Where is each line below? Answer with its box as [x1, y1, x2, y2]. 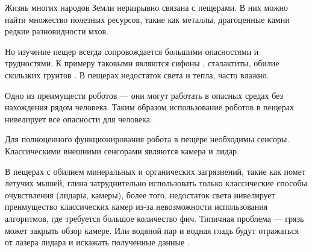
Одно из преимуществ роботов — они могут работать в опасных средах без [5, 89, 284, 101]
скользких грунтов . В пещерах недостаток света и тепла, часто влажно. [5, 68, 269, 81]
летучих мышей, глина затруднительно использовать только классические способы [5, 177, 307, 189]
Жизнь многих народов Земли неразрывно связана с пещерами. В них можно [5, 1, 289, 13]
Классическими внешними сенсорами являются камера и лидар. [5, 144, 239, 157]
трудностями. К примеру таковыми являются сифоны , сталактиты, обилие [5, 57, 279, 69]
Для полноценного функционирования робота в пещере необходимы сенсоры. [5, 133, 290, 145]
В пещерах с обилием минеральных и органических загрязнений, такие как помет [5, 165, 306, 177]
